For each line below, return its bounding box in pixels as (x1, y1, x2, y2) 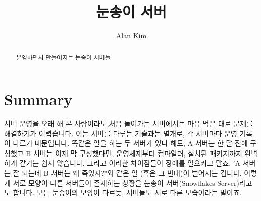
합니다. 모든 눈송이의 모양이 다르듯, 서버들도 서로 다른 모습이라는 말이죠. (13, 187, 242, 198)
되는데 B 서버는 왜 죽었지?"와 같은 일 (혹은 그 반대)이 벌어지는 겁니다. (22, 168, 242, 178)
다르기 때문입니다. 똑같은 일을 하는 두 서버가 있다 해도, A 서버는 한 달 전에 (13, 138, 248, 148)
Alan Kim (116, 30, 147, 41)
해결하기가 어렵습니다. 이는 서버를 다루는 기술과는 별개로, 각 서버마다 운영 (4, 128, 237, 138)
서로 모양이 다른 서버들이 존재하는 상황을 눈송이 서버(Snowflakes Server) (13, 177, 239, 188)
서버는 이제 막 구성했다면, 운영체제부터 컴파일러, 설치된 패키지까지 (33, 147, 242, 158)
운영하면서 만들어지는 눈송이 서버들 (16, 53, 111, 61)
